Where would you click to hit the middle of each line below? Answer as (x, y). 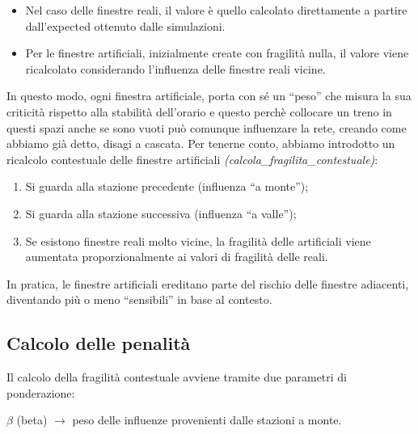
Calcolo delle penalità (99, 343)
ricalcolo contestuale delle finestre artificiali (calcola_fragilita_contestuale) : (192, 159)
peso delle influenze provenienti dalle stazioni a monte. (207, 420)
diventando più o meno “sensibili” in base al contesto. (139, 299)
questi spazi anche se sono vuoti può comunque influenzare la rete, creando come (207, 127)
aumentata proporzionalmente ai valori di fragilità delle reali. (177, 257)
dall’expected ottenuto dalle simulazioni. (125, 25)
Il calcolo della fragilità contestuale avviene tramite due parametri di (177, 377)
